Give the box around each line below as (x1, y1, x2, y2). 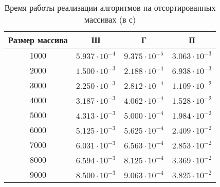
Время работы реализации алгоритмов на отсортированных (4, 2, 216, 13)
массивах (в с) (84, 13, 136, 25)
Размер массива (8, 34, 68, 46)
